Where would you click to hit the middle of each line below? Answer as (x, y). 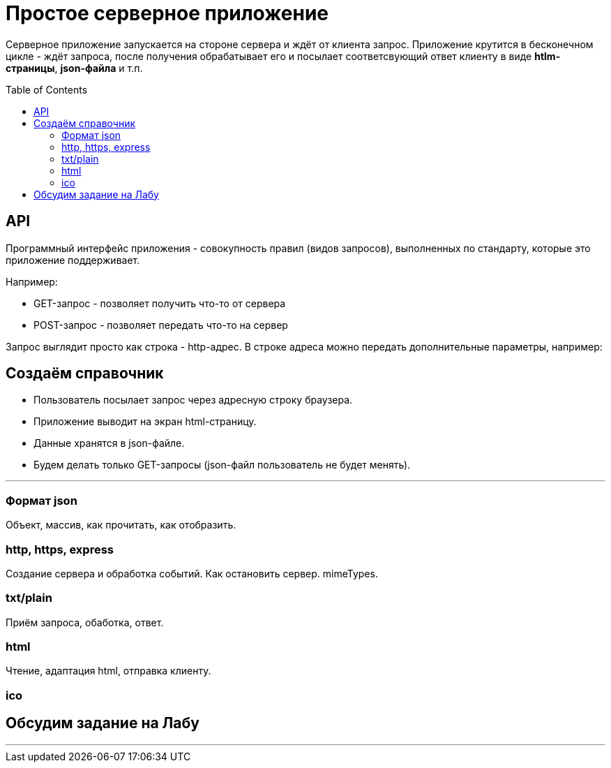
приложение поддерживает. (73, 260)
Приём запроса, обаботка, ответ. (85, 622)
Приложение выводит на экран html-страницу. (145, 422)
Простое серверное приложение (167, 13)
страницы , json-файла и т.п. (74, 68)
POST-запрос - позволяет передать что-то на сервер (161, 325)
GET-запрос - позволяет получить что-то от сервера (160, 303)
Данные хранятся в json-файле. (109, 443)
